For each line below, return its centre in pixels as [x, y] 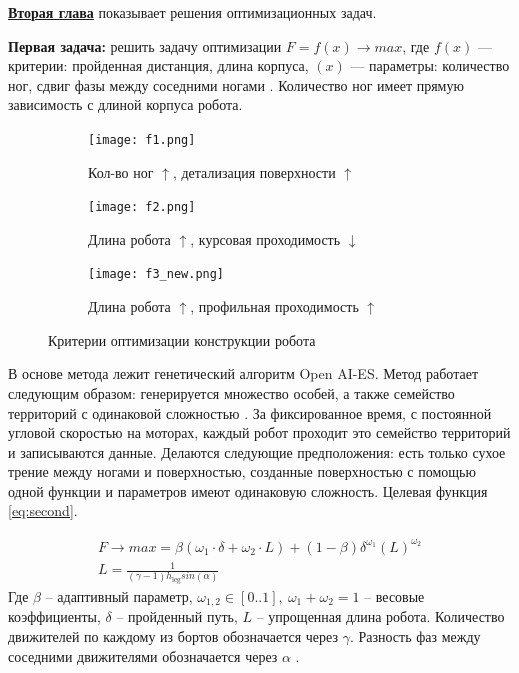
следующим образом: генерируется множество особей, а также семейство [231, 392]
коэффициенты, [54, 616]
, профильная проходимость [274, 306]
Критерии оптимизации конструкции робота [182, 339]
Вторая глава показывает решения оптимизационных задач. [192, 12]
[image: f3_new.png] [156, 274]
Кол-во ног [121, 171]
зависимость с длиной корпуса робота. [125, 104]
